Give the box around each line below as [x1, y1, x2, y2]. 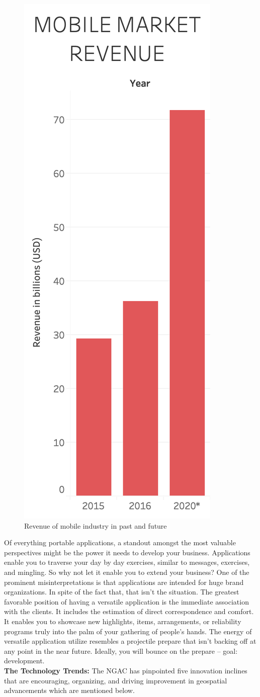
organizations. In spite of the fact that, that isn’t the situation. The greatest [4, 586, 239, 597]
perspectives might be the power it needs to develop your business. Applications [4, 547, 250, 557]
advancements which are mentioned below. [4, 685, 135, 695]
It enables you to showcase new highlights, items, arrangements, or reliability [4, 616, 241, 626]
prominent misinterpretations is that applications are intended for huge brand [4, 576, 244, 587]
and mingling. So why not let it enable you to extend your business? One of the [4, 566, 249, 577]
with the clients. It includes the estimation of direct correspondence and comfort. [4, 606, 254, 617]
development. [4, 655, 45, 666]
